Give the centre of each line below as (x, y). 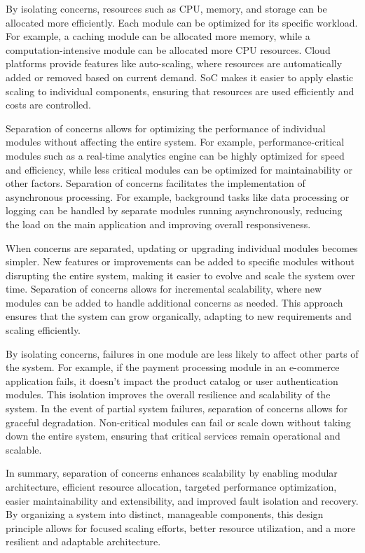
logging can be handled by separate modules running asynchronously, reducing (174, 210)
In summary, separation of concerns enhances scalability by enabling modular (172, 473)
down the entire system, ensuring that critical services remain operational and (173, 436)
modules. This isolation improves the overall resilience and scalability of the (168, 394)
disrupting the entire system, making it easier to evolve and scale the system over (180, 275)
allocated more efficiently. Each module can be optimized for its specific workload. (182, 22)
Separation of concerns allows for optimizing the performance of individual (166, 128)
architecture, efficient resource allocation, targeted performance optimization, (171, 486)
